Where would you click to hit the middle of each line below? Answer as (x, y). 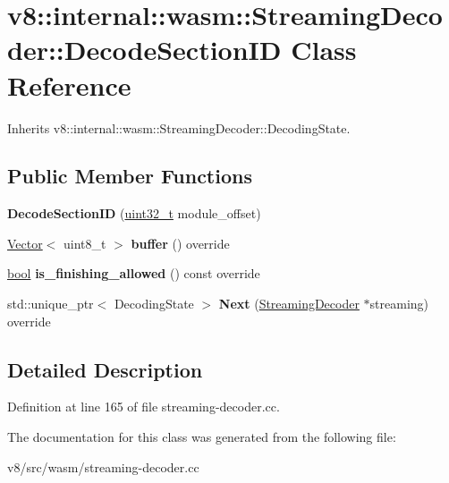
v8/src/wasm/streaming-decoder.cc (103, 466)
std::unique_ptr (51, 304)
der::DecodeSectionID (144, 50)
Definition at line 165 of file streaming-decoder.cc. (144, 407)
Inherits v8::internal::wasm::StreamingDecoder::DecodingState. (179, 127)
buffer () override (180, 243)
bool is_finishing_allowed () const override (134, 273)
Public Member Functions (130, 176)
